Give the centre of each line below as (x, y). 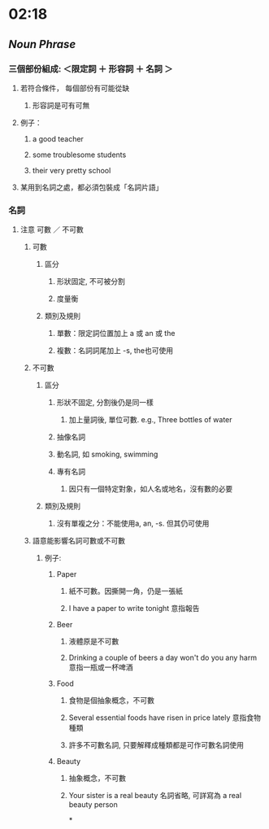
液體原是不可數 (94, 641)
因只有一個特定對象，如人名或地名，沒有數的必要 (151, 489)
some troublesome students (79, 155)
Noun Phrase (42, 44)
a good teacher (58, 138)
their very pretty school (72, 170)
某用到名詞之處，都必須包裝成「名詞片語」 (91, 187)
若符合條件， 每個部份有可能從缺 (75, 88)
